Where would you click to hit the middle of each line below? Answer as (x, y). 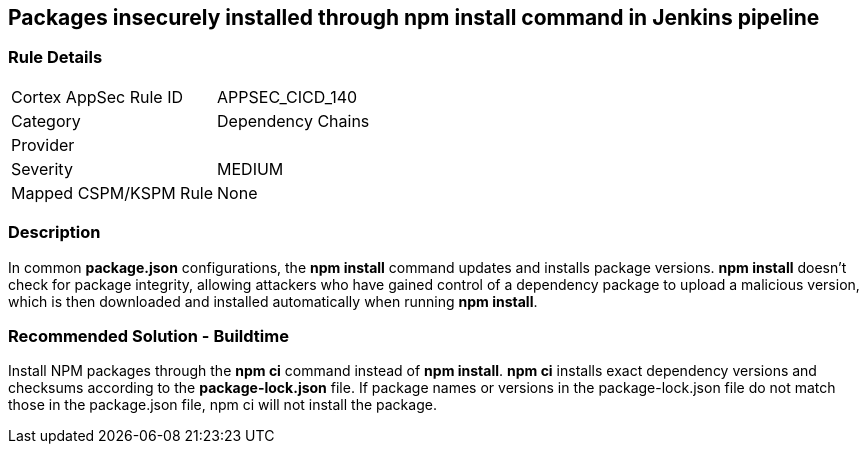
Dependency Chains (293, 120)
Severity (42, 168)
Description (54, 232)
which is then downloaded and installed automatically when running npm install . (273, 301)
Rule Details (55, 57)
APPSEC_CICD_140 (287, 96)
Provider (43, 144)
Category (46, 120)
